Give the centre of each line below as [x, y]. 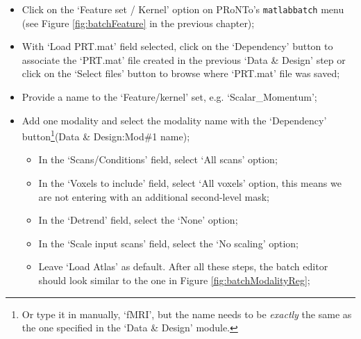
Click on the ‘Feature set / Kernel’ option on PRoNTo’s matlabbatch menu [183, 9]
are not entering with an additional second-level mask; [154, 196]
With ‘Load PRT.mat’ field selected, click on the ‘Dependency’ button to [177, 46]
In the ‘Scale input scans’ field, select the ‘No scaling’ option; [169, 243]
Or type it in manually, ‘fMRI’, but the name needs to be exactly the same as [187, 314]
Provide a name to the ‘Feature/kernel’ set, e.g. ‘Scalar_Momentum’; [169, 97]
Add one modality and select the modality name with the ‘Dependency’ [174, 120]
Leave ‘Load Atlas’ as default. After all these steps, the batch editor [183, 266]
